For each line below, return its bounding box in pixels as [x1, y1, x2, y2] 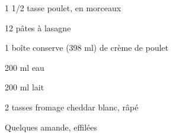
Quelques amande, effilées [5, 120, 98, 133]
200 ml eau [5, 61, 44, 73]
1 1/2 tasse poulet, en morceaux [5, 2, 121, 14]
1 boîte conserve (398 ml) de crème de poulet [5, 41, 169, 54]
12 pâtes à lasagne [5, 21, 71, 34]
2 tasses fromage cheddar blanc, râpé [5, 100, 139, 113]
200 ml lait [5, 81, 44, 93]
